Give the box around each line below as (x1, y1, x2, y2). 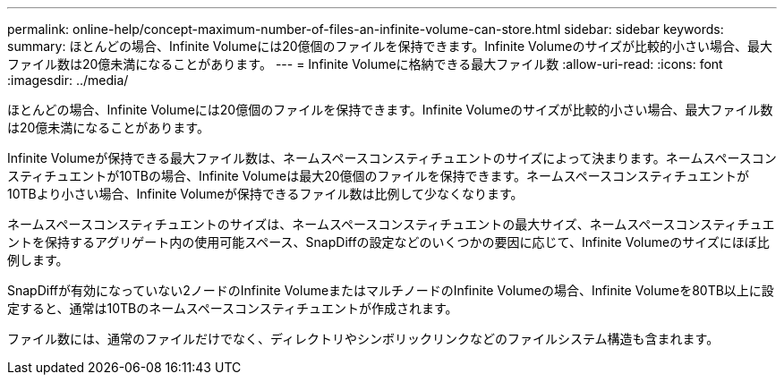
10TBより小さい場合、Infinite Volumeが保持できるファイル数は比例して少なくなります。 (7, 186, 524, 201)
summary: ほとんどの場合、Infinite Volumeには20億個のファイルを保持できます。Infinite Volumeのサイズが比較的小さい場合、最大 (7, 38, 773, 54)
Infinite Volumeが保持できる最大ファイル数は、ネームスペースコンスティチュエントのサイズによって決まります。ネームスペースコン (7, 150, 777, 166)
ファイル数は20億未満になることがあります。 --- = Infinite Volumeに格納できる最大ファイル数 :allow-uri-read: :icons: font (7, 56, 723, 72)
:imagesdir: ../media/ (7, 72, 129, 88)
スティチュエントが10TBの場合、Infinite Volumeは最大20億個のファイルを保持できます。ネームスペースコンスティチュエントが (7, 168, 749, 183)
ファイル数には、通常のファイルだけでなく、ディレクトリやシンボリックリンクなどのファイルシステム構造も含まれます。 (7, 331, 720, 346)
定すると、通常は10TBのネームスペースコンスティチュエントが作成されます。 (7, 301, 458, 316)
